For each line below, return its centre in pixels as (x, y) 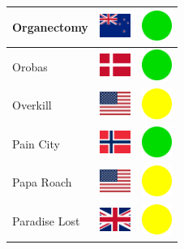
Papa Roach (42, 182)
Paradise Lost (46, 221)
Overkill (32, 105)
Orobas (30, 66)
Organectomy (50, 26)
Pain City (36, 143)
